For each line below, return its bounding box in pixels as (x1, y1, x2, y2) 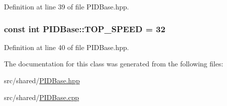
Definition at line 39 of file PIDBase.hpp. (4, 1, 129, 11)
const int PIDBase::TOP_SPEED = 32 (4, 22, 166, 35)
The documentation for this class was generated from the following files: (4, 58, 224, 69)
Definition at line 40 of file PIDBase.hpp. (4, 42, 129, 52)
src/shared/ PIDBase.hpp (4, 75, 80, 85)
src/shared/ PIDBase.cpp (4, 92, 79, 102)
